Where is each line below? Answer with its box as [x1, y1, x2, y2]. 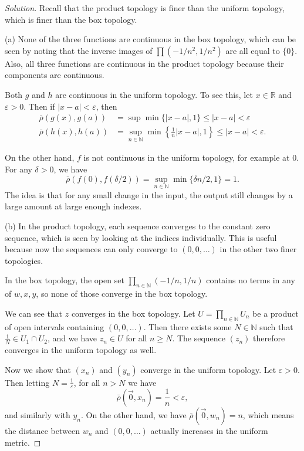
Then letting [5, 376, 50, 388]
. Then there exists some [143, 320, 232, 333]
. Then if [23, 100, 55, 112]
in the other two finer [219, 243, 297, 255]
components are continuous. [5, 69, 104, 81]
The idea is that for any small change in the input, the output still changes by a [5, 188, 293, 201]
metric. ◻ [5, 436, 41, 448]
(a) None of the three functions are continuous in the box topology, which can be [5, 33, 296, 45]
